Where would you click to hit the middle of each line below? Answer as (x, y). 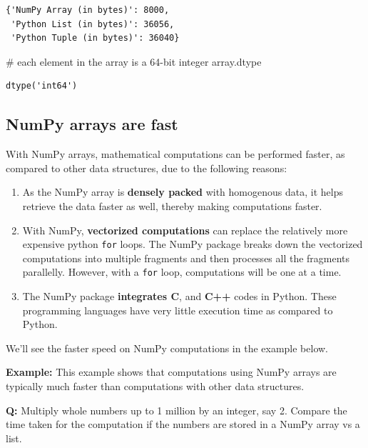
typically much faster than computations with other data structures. (155, 386)
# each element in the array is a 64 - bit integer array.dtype (134, 61)
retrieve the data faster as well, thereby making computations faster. (172, 205)
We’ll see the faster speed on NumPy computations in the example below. (167, 348)
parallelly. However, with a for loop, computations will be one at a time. (182, 272)
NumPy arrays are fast (92, 124)
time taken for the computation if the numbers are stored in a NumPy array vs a (183, 424)
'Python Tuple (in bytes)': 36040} (95, 38)
